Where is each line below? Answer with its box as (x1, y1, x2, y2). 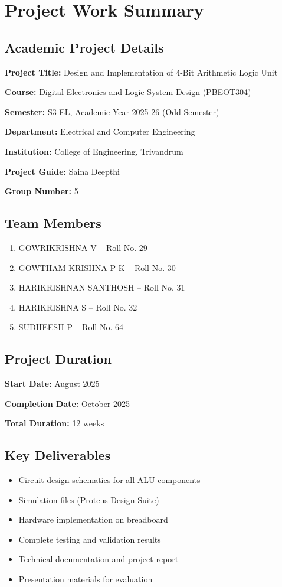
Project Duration (5, 350, 112, 368)
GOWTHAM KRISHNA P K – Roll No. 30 (18, 261, 176, 273)
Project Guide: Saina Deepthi (5, 165, 120, 177)
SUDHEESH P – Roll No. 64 (18, 321, 123, 333)
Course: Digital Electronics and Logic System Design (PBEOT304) (5, 86, 251, 98)
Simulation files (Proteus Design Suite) (18, 493, 159, 506)
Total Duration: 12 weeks (5, 417, 104, 429)
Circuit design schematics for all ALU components (18, 474, 201, 486)
